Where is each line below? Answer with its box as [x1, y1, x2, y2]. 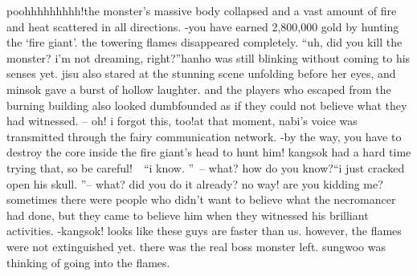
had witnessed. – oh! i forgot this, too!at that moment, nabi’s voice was [6, 112, 358, 129]
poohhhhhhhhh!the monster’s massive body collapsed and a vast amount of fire [6, 2, 397, 18]
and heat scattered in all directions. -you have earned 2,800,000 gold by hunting [6, 18, 399, 34]
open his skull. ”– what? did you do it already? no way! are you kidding [6, 175, 360, 192]
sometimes [6, 191, 58, 208]
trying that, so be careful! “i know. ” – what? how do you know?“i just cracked [6, 159, 405, 176]
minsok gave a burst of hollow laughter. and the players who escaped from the [6, 80, 391, 97]
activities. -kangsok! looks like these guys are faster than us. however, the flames [6, 222, 402, 239]
